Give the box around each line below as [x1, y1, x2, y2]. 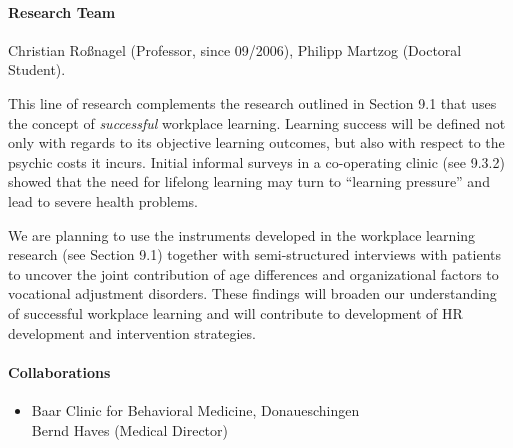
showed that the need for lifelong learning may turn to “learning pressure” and [8, 171, 490, 192]
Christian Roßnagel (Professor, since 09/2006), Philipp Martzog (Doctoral [8, 39, 462, 60]
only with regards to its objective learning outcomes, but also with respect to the [8, 132, 505, 153]
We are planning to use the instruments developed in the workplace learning [8, 224, 476, 245]
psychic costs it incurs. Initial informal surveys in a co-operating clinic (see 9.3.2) [8, 151, 505, 172]
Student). [8, 59, 66, 80]
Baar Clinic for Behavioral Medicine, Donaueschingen [31, 399, 360, 420]
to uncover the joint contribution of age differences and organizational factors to [8, 263, 499, 284]
